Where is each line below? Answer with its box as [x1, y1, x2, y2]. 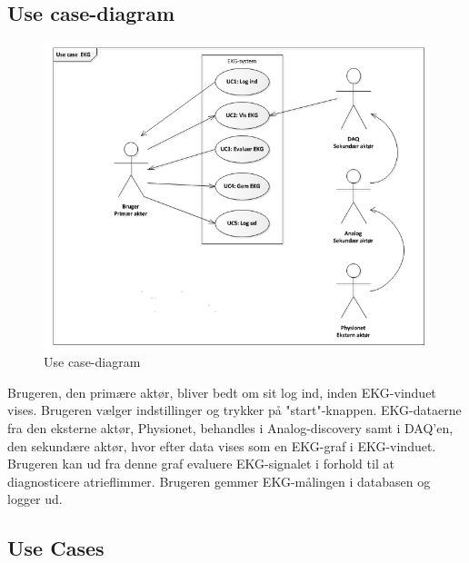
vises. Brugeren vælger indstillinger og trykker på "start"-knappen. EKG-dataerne [7, 400, 462, 420]
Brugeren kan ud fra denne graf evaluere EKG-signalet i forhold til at [7, 454, 394, 473]
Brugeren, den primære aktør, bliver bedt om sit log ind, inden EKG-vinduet [7, 382, 436, 401]
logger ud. [7, 489, 63, 509]
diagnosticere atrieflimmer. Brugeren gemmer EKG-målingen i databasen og [7, 471, 431, 490]
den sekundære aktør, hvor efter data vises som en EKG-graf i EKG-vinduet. [7, 436, 436, 455]
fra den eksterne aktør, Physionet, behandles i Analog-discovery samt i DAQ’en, [7, 419, 454, 438]
